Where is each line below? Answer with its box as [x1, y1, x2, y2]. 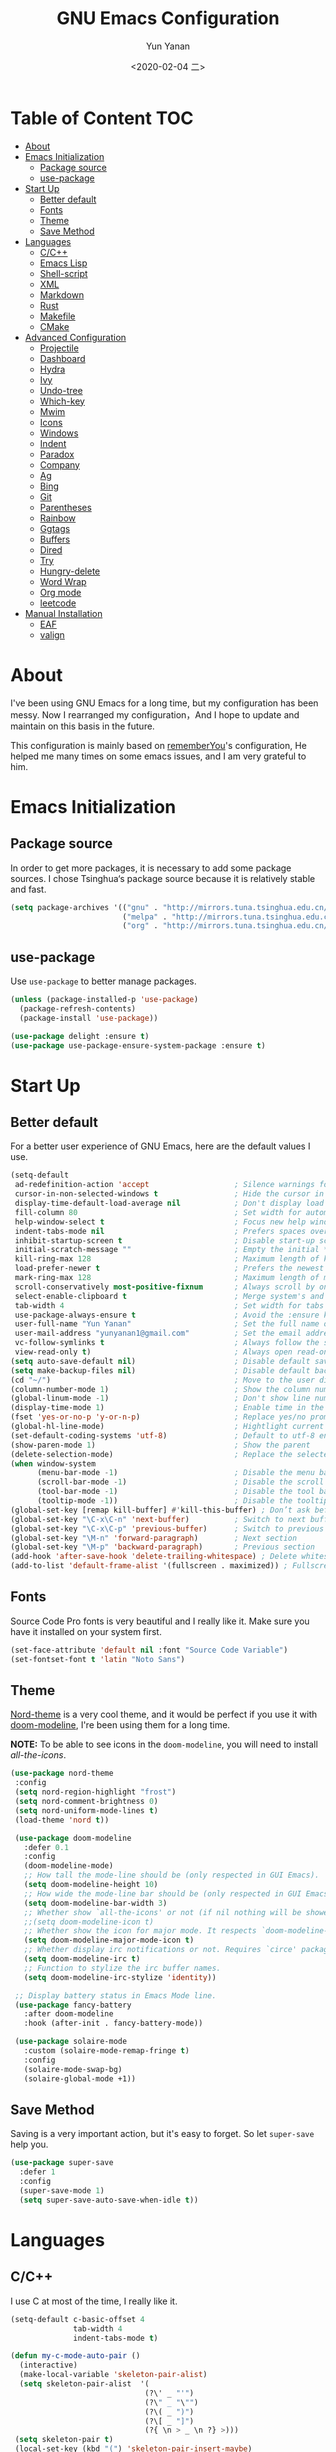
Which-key [39, 395, 85, 407]
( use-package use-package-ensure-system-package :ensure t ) [10, 1040, 267, 1051]
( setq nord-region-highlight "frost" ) [14, 1787, 177, 1797]
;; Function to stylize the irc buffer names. [23, 1963, 222, 1973]
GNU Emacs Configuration [56, 7, 280, 30]
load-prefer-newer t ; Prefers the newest [14, 1263, 325, 1274]
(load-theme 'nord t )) [14, 1815, 110, 1825]
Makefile [39, 310, 76, 322]
